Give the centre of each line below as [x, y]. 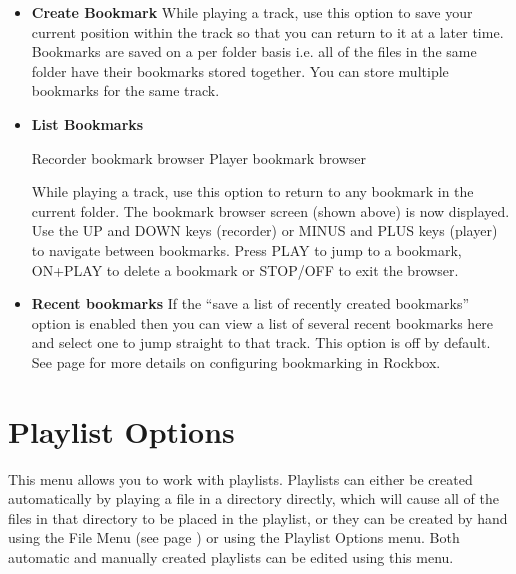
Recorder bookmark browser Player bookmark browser [198, 157]
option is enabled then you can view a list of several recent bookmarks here [262, 322]
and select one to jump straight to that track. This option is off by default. [261, 342]
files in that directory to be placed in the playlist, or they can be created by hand [258, 517]
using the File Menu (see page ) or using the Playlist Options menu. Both [234, 537]
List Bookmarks [87, 123]
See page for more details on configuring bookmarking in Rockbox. [236, 361]
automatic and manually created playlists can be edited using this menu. [231, 557]
